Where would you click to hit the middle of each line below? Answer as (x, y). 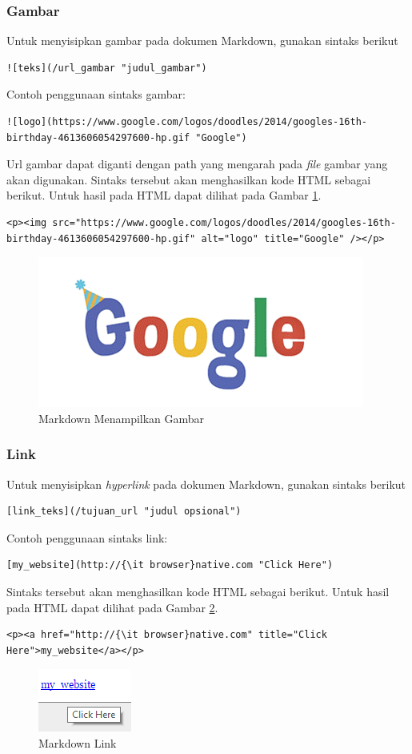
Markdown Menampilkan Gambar (122, 418)
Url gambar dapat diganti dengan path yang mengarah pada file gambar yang (197, 164)
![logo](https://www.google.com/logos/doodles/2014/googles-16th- (187, 122)
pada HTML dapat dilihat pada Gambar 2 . (112, 607)
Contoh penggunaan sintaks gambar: (96, 94)
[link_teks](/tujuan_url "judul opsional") (124, 512)
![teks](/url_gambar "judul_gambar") (107, 68)
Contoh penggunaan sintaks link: (87, 537)
